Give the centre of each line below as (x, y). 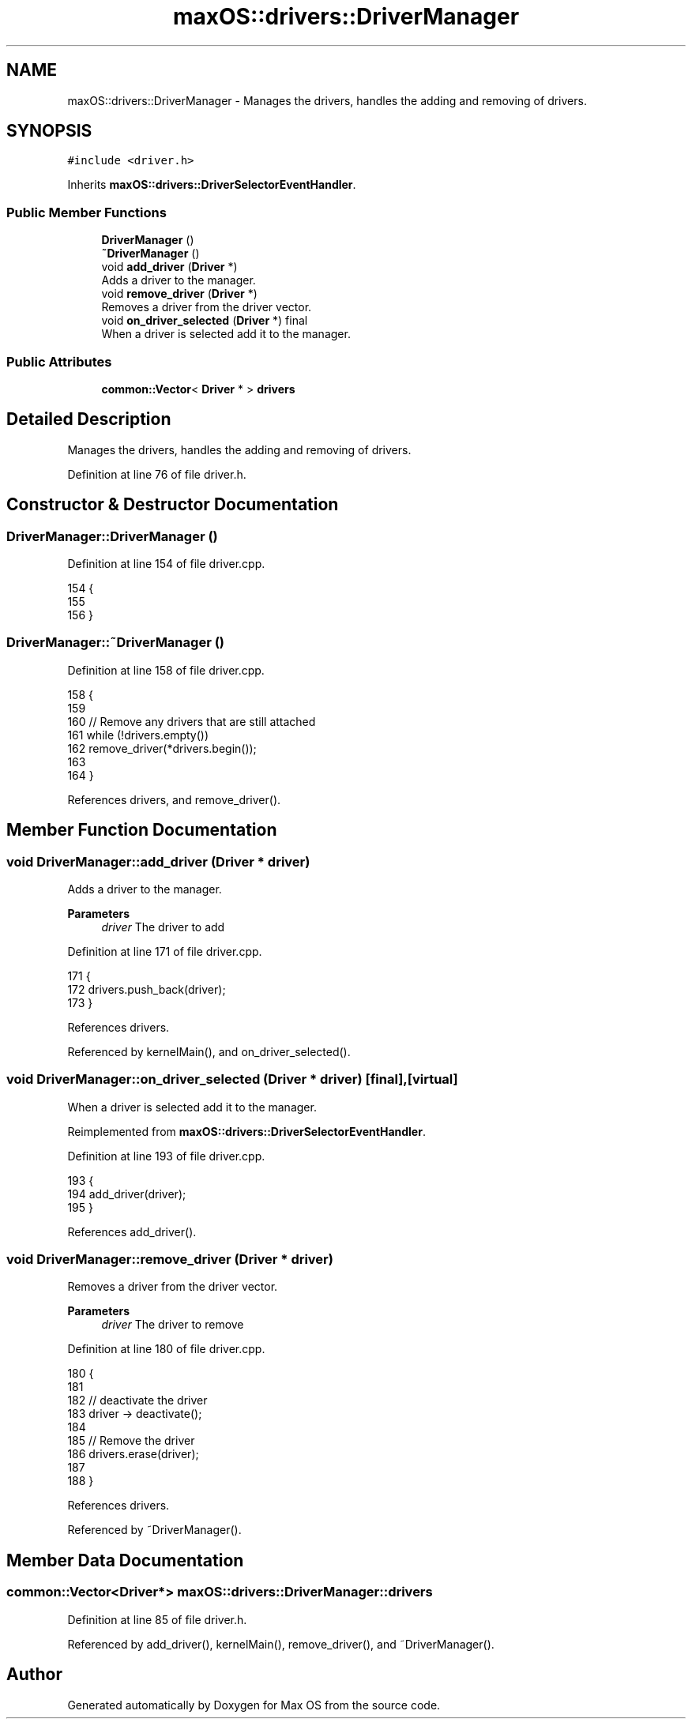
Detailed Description (89, 419)
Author (34, 1675)
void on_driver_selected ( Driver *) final (205, 321)
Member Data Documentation (125, 1560)
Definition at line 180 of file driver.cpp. (166, 1349)
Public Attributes (59, 361)
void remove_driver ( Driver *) (179, 294)
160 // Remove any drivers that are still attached (192, 721)
